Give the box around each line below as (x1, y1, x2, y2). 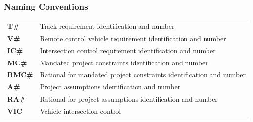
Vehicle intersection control (40, 105, 121, 116)
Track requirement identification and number (40, 20, 175, 31)
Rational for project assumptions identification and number (40, 94, 218, 104)
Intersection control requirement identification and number (40, 45, 216, 55)
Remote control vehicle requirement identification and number (40, 33, 226, 43)
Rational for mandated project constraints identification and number (40, 69, 246, 80)
